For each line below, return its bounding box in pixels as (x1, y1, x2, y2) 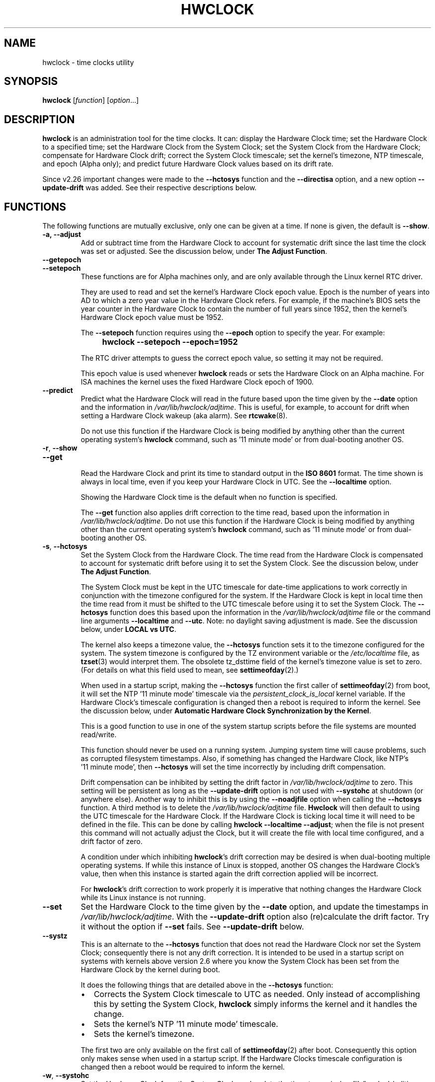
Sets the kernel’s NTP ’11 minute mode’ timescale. (93, 1019, 279, 1029)
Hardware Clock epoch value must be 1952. (80, 313, 223, 322)
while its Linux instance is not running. (80, 893, 206, 902)
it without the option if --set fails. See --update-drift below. (80, 922, 304, 932)
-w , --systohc (42, 1071, 89, 1080)
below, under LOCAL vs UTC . (80, 625, 177, 634)
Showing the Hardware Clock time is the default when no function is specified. (80, 493, 338, 502)
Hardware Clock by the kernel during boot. (80, 965, 220, 974)
